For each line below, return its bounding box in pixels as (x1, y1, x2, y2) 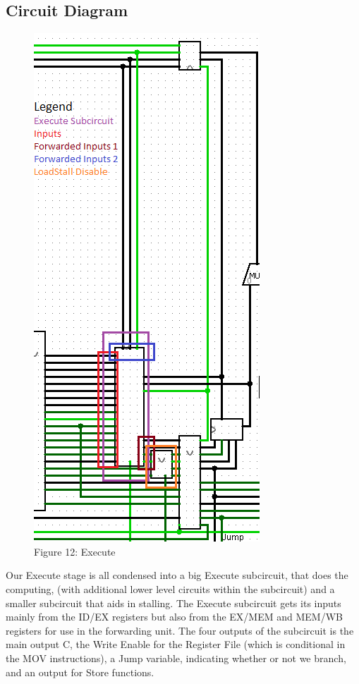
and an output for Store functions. (6, 664, 154, 679)
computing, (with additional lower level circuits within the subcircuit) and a (6, 581, 335, 596)
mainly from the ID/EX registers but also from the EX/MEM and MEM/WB (6, 609, 343, 624)
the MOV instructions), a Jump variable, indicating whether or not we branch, (6, 650, 346, 665)
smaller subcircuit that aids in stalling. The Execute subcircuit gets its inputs (6, 595, 341, 610)
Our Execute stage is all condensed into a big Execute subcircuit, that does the (6, 568, 348, 582)
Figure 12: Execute (34, 544, 116, 558)
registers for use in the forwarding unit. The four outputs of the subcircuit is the (6, 623, 354, 637)
